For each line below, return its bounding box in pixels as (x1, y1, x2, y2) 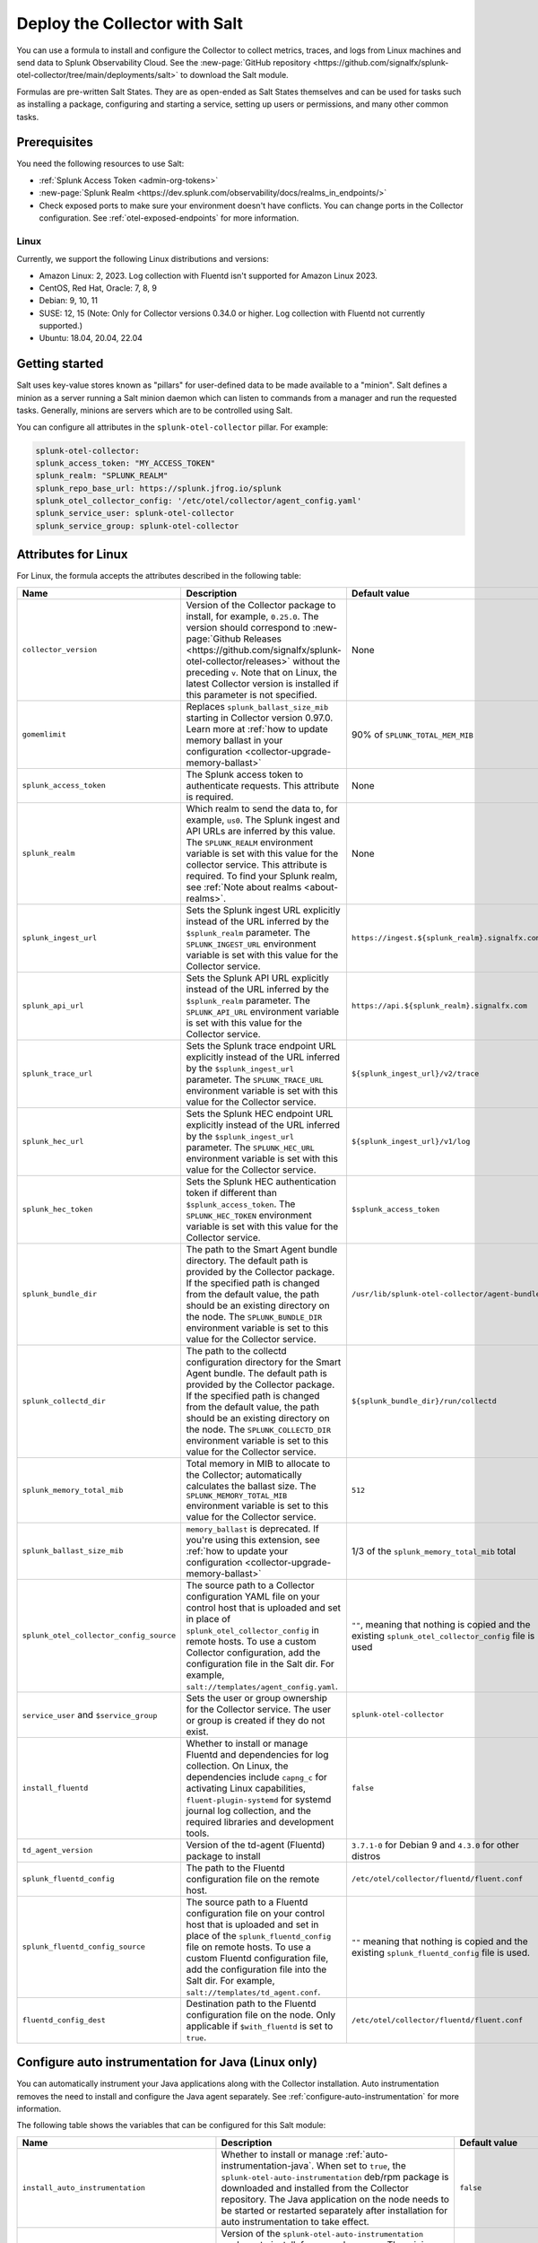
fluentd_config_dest (22, 2015, 107, 2025)
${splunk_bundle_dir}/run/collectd (351, 1396, 497, 1406)
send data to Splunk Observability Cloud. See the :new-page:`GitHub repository (16, 57, 311, 67)
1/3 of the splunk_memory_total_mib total (351, 1544, 516, 1557)
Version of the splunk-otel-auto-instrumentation (221, 2227, 424, 2239)
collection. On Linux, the (186, 1759, 289, 1772)
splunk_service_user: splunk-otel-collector (35, 508, 235, 519)
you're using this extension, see (186, 1533, 320, 1546)
